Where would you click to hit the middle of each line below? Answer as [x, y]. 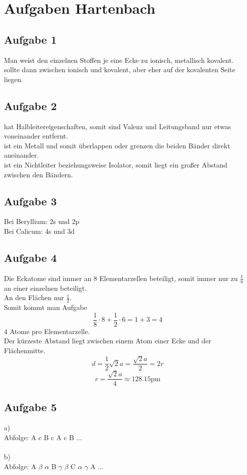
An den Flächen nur [34, 297]
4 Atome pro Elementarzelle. [47, 331]
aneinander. [21, 155]
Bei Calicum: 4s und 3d [39, 231]
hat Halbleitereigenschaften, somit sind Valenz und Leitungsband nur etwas [117, 126]
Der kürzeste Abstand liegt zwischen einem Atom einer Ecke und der [108, 341]
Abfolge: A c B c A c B [39, 437]
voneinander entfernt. [36, 136]
